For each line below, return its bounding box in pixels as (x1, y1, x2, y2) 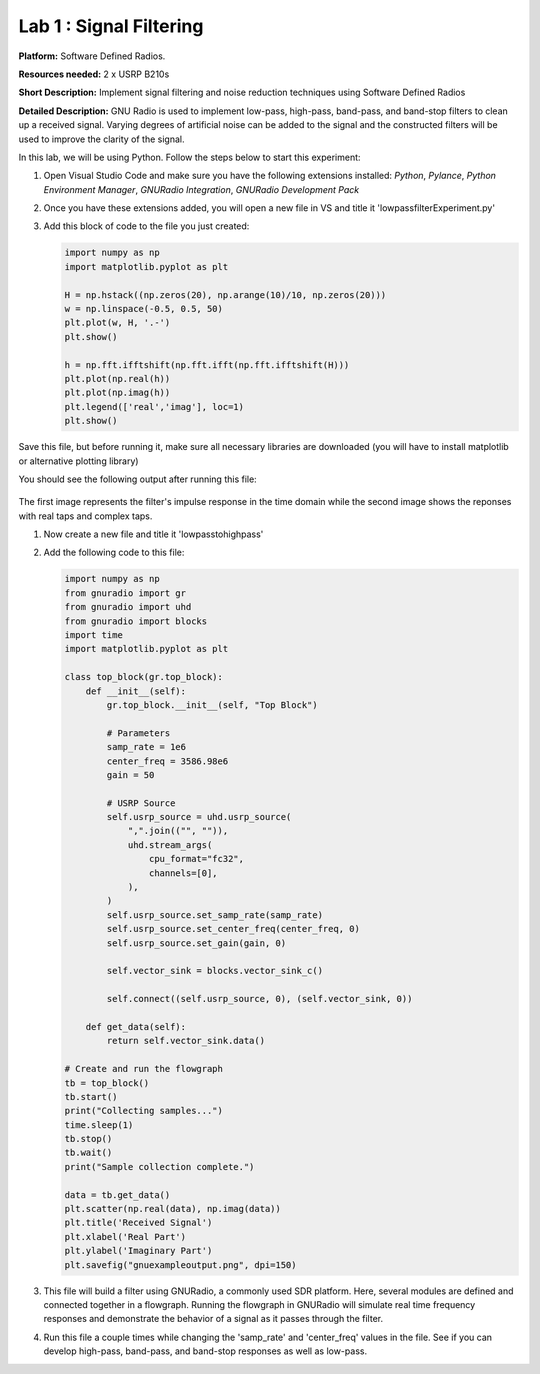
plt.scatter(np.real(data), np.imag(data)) (64, 1203, 282, 1215)
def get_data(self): (85, 1021, 187, 1032)
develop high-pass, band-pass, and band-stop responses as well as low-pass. (43, 1345, 368, 1357)
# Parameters (106, 727, 171, 739)
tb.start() (64, 1091, 118, 1102)
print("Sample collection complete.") (64, 1161, 255, 1172)
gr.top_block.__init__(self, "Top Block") (106, 699, 319, 710)
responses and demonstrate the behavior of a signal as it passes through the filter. (43, 1313, 384, 1325)
